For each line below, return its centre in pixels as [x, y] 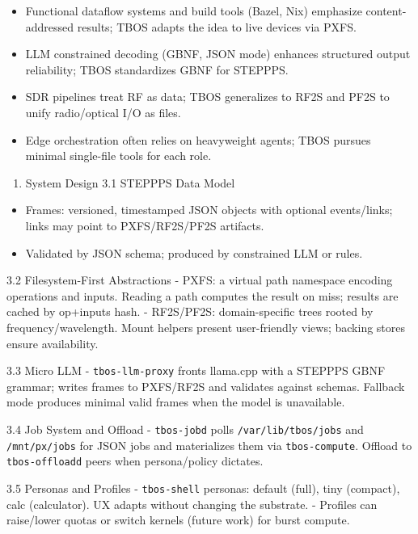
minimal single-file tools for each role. [118, 156]
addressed [50, 26]
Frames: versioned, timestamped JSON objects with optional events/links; [209, 210]
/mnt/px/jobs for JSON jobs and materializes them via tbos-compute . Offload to [209, 445]
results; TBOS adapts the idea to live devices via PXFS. [217, 26]
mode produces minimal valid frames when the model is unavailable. [176, 402]
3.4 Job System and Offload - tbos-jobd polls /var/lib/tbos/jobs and [185, 429]
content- [386, 11]
